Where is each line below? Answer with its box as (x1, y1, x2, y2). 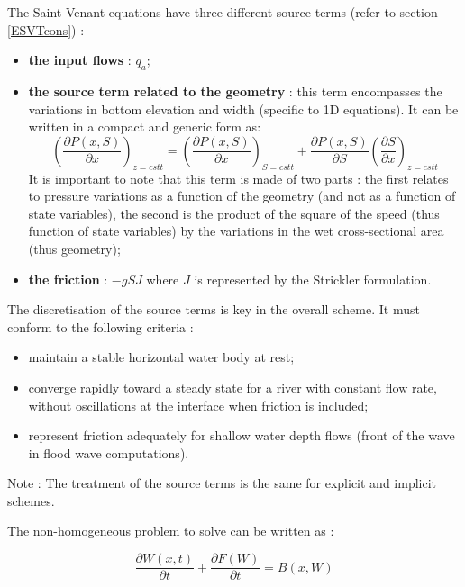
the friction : (28, 269, 108, 288)
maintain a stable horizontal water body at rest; (28, 348, 295, 366)
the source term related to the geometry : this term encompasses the (28, 81, 442, 100)
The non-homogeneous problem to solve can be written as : (7, 521, 334, 540)
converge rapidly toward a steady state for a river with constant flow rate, (28, 377, 437, 396)
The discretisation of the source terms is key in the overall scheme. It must (7, 300, 420, 319)
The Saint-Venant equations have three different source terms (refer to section (7, 3, 438, 21)
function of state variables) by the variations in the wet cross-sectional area (28, 221, 444, 240)
